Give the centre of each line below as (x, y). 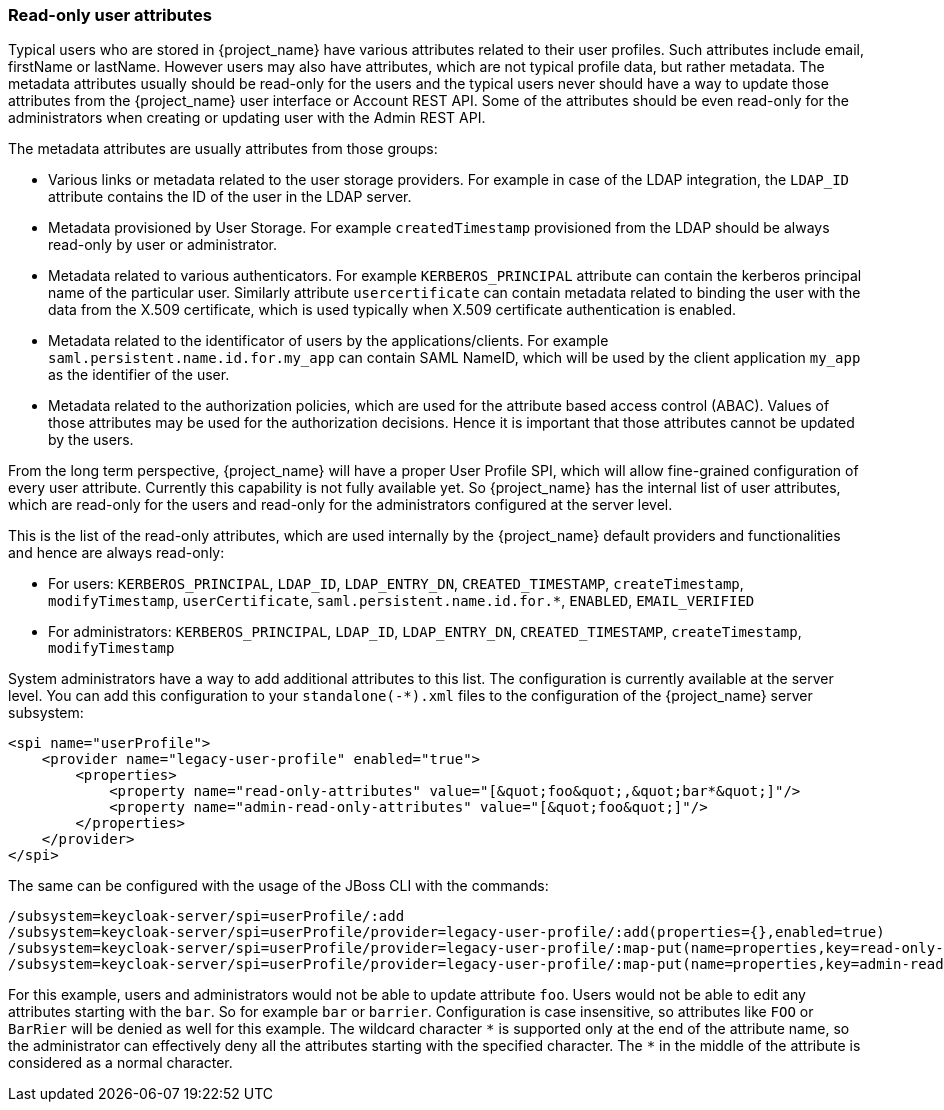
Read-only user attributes (110, 15)
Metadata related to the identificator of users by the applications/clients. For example (328, 341)
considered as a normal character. (120, 1063)
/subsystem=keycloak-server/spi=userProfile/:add (206, 916)
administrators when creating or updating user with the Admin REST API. (247, 118)
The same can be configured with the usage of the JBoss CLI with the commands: (278, 886)
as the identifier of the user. (139, 375)
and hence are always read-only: (116, 553)
